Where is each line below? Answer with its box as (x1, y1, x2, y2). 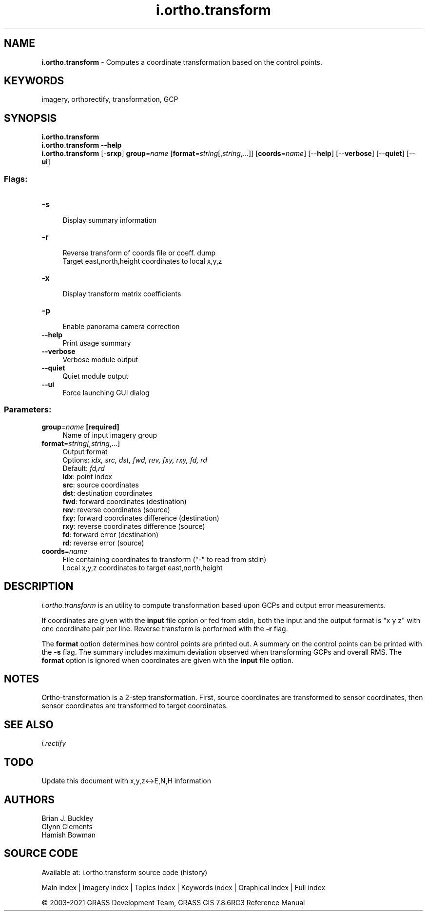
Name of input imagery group (62, 430, 157, 439)
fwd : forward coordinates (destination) (62, 497, 187, 506)
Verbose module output (62, 355, 138, 364)
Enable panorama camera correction (62, 322, 180, 331)
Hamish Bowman (41, 831, 96, 839)
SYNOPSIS (4, 112, 57, 124)
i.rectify (41, 739, 66, 748)
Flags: (4, 174, 28, 184)
